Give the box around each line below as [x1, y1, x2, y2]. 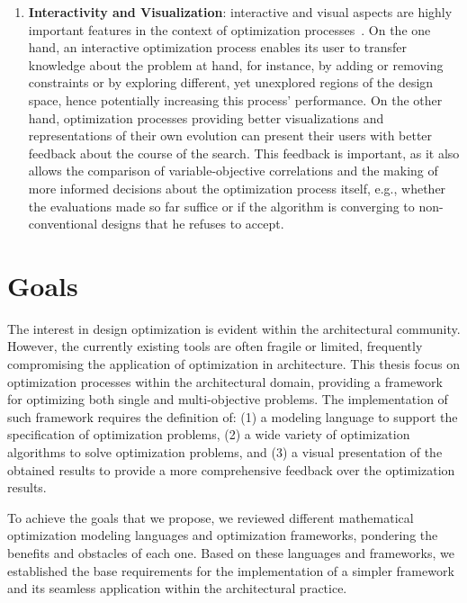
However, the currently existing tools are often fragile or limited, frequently [7, 337, 423, 355]
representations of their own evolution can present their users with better [28, 126, 433, 145]
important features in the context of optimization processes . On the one [28, 20, 431, 39]
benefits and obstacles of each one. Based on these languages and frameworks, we [7, 543, 454, 562]
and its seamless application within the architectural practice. [7, 579, 347, 598]
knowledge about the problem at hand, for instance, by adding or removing [28, 55, 444, 74]
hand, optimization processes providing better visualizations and [28, 108, 384, 127]
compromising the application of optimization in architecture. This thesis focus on [7, 355, 460, 373]
